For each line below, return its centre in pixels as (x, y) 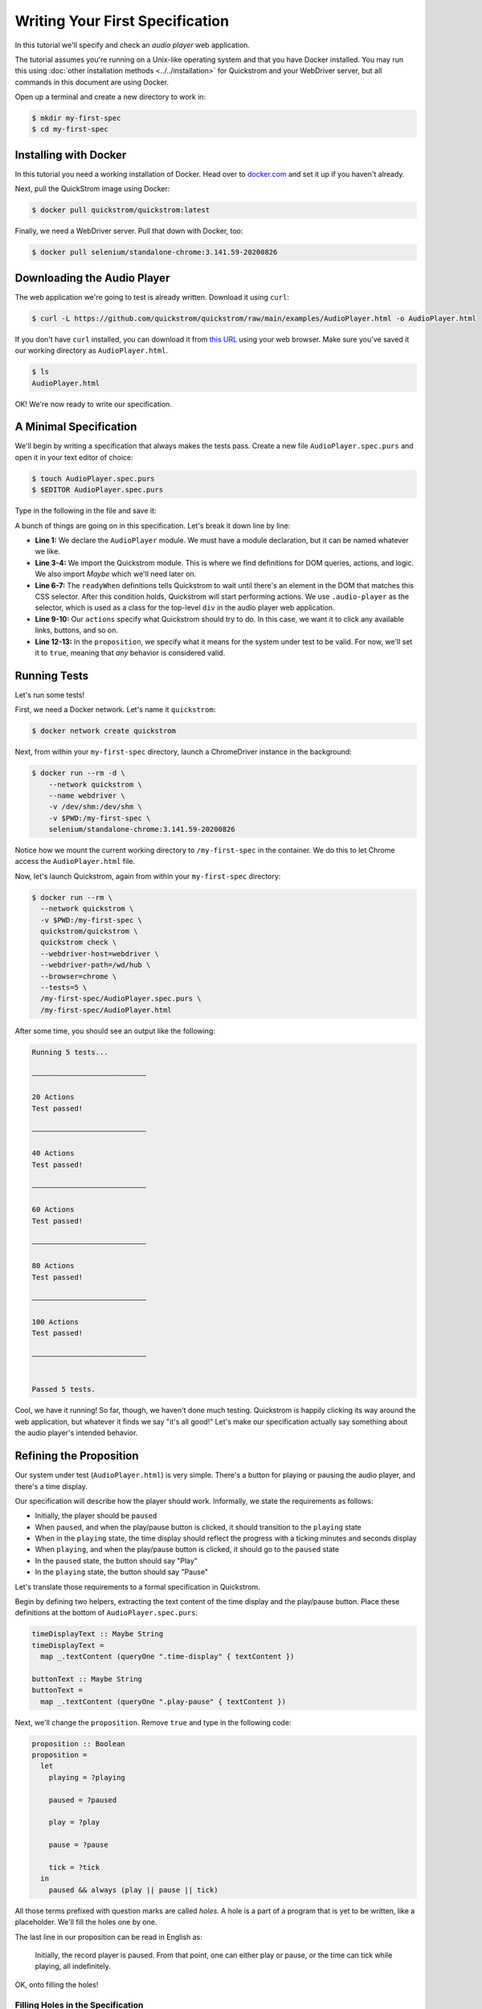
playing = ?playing (87, 1777)
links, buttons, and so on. (77, 630)
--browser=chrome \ (79, 976)
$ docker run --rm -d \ (79, 773)
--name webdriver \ (87, 795)
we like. (47, 551)
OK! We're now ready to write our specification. (94, 404)
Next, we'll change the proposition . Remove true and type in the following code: (153, 1722)
